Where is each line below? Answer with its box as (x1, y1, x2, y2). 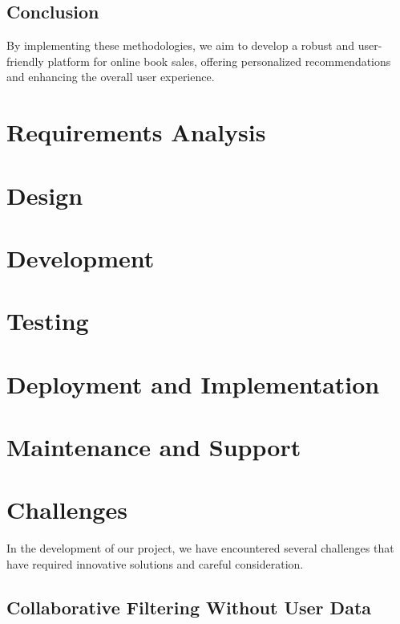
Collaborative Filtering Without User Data (6, 594, 372, 619)
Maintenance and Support (6, 430, 301, 463)
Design (6, 178, 83, 211)
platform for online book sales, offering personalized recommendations (47, 52, 391, 69)
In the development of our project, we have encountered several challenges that (6, 540, 394, 557)
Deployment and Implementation (6, 367, 380, 400)
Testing (6, 304, 89, 337)
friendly (6, 52, 44, 69)
